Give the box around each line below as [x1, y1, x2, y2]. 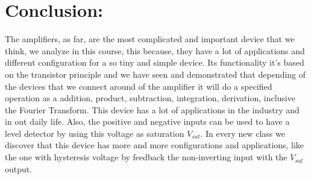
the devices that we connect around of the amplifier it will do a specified [5, 80, 272, 92]
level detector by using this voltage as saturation [5, 127, 184, 139]
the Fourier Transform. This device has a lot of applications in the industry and [5, 103, 300, 116]
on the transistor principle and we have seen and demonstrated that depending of [5, 68, 306, 80]
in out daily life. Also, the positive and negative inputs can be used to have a [5, 115, 290, 128]
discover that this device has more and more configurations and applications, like [5, 139, 304, 151]
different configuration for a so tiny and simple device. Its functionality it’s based [5, 56, 304, 69]
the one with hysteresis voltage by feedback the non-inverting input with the [5, 151, 287, 163]
